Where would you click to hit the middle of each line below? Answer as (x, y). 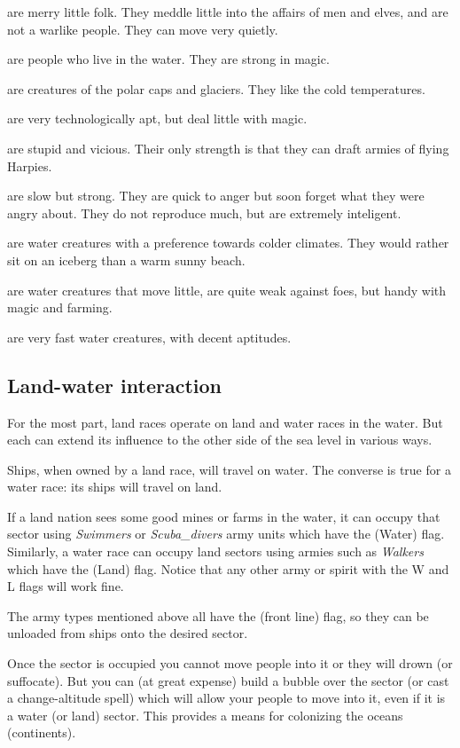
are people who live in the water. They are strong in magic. (168, 59)
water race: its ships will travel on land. (115, 487)
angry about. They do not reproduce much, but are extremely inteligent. (204, 213)
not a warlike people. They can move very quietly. (143, 29)
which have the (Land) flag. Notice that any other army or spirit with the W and (228, 568)
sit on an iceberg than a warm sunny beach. (126, 260)
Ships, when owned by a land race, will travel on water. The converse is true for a (229, 469)
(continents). (42, 732)
